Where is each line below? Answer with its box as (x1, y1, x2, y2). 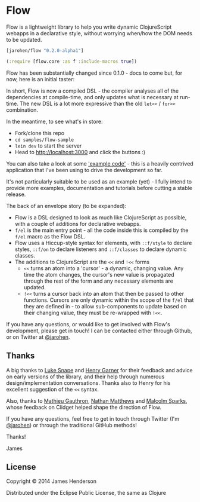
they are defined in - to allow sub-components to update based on (23, 302, 187, 310)
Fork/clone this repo (14, 129, 65, 136)
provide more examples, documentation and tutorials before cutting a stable (6, 184, 192, 191)
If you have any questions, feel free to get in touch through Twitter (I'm (6, 415, 180, 422)
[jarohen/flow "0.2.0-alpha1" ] (6, 47, 84, 54)
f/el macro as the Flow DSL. (14, 232, 86, 240)
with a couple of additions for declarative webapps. (14, 220, 141, 227)
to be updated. (6, 36, 42, 43)
